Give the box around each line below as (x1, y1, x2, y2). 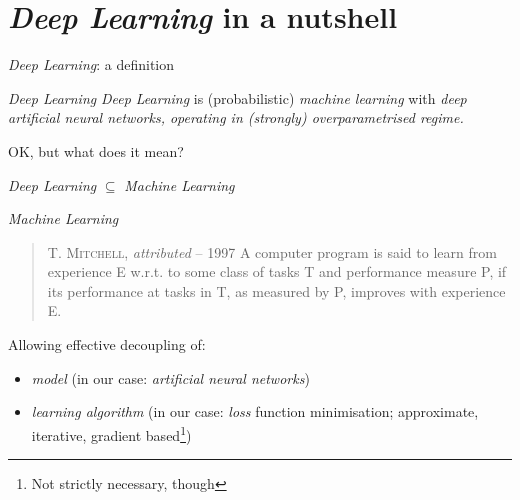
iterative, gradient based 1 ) (31, 421, 192, 445)
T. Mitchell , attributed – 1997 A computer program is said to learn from (47, 241, 497, 262)
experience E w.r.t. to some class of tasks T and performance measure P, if (47, 261, 507, 282)
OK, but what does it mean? (8, 140, 184, 161)
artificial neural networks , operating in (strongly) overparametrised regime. (8, 107, 464, 128)
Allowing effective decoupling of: (8, 334, 206, 355)
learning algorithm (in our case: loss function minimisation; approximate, (31, 401, 479, 422)
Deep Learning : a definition (8, 54, 175, 75)
